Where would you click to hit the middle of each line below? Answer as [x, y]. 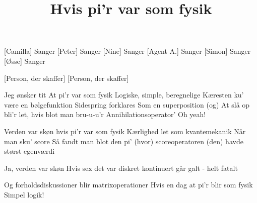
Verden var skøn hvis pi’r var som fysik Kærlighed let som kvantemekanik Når [125, 131]
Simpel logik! [24, 194]
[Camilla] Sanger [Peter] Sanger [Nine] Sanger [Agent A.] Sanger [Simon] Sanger [127, 51]
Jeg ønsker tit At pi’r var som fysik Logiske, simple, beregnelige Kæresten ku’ [124, 95]
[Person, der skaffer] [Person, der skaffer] [67, 78]
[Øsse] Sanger [25, 61]
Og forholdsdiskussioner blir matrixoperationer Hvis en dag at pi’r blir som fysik [128, 185]
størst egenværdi [29, 151]
